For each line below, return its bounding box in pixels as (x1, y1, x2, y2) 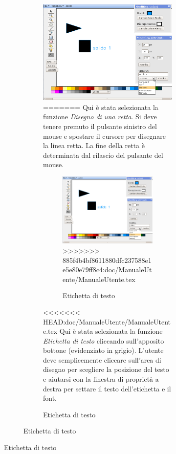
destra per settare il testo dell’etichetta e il (43, 383, 171, 393)
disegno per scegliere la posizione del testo (43, 364, 169, 374)
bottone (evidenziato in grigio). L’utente (43, 345, 164, 355)
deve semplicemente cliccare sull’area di (43, 354, 161, 365)
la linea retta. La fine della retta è (43, 140, 145, 151)
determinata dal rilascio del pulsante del (43, 150, 163, 160)
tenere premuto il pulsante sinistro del (43, 121, 157, 131)
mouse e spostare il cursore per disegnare (43, 130, 166, 141)
